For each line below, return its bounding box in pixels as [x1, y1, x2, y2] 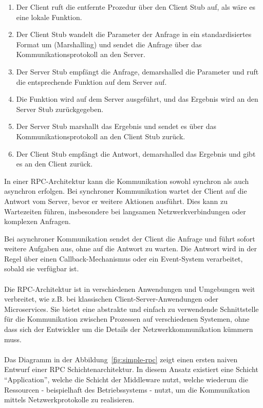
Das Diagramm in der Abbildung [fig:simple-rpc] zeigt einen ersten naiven [4, 354, 238, 364]
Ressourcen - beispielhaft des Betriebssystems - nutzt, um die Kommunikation [4, 384, 250, 395]
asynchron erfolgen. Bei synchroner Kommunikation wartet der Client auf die [4, 186, 247, 196]
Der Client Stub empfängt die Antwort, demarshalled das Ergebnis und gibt [16, 148, 256, 159]
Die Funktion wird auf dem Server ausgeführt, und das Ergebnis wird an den [16, 94, 258, 104]
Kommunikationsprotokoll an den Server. [16, 49, 145, 60]
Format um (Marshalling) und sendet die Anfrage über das [16, 39, 202, 49]
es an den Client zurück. [16, 158, 93, 169]
